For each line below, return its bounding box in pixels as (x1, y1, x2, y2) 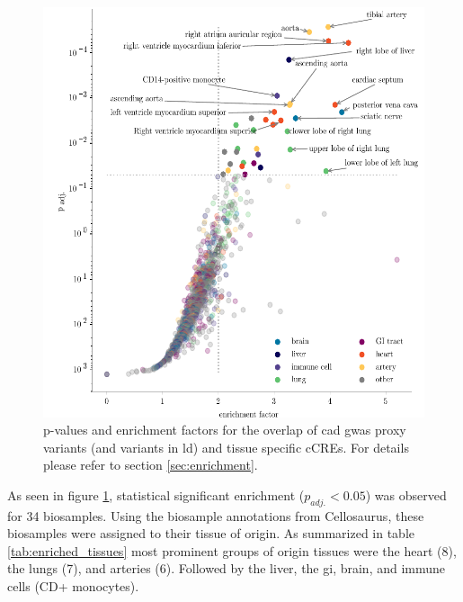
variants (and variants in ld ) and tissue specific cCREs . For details (43, 437, 409, 456)
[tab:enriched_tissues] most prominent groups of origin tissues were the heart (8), (7, 541, 457, 560)
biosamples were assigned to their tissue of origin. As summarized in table (7, 524, 415, 543)
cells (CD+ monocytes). (7, 577, 139, 596)
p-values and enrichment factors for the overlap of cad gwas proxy (43, 420, 406, 439)
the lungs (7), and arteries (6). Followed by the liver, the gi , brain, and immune (7, 559, 446, 578)
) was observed (365, 485, 447, 504)
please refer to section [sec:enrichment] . (43, 455, 258, 474)
